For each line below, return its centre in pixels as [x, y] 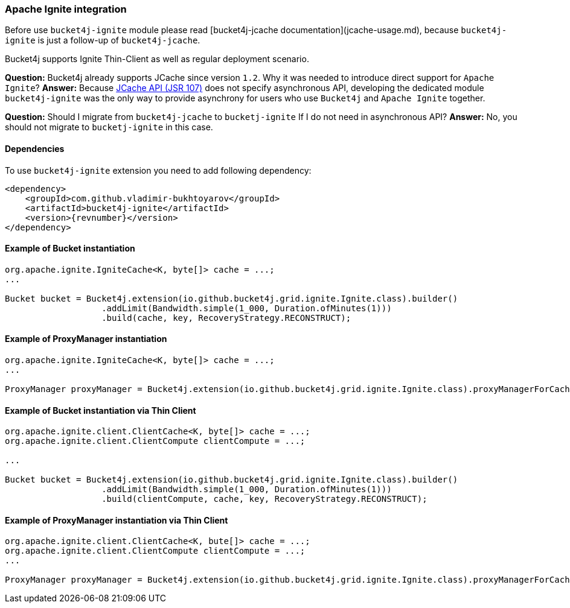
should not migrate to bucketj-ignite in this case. [109, 127]
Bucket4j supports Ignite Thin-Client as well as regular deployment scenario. [157, 59]
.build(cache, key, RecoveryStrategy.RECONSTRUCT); [226, 318]
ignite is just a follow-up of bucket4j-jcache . [103, 40]
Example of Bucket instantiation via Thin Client [101, 410]
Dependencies [35, 148]
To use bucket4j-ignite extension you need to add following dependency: [158, 170]
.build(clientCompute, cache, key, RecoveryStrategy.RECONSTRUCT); [264, 499]
